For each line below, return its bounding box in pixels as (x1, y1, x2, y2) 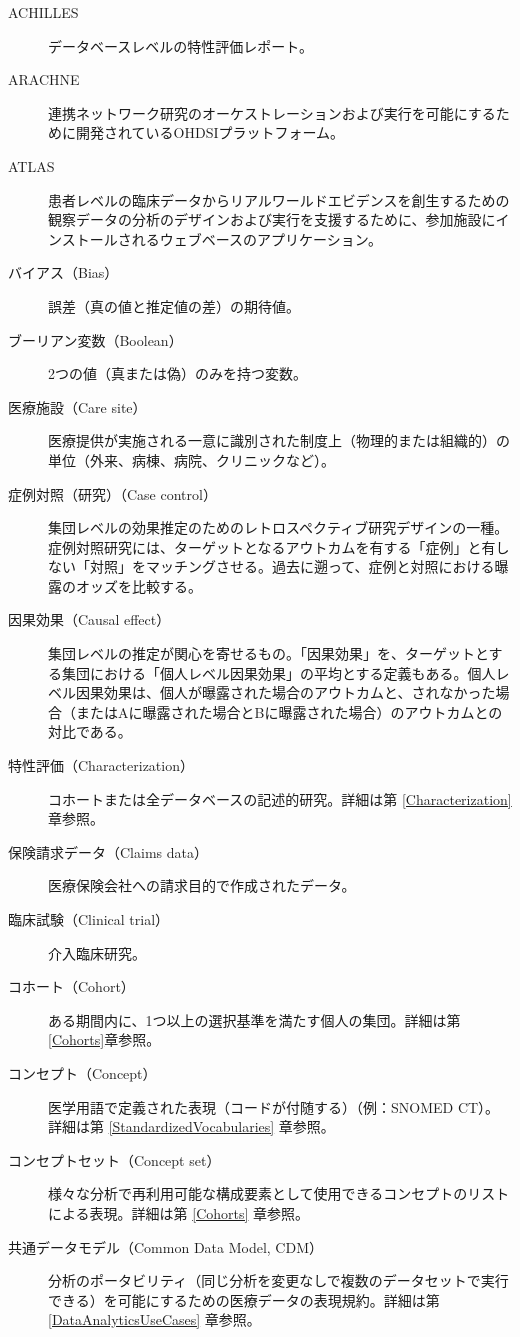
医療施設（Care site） (8, 396, 147, 417)
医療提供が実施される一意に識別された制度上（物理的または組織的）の (48, 430, 510, 451)
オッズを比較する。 (75, 575, 202, 596)
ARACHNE (8, 69, 80, 90)
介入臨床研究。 (48, 942, 146, 963)
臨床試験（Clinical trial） (8, 909, 170, 929)
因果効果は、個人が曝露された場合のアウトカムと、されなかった (75, 682, 496, 703)
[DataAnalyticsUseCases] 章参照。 (48, 1309, 261, 1330)
